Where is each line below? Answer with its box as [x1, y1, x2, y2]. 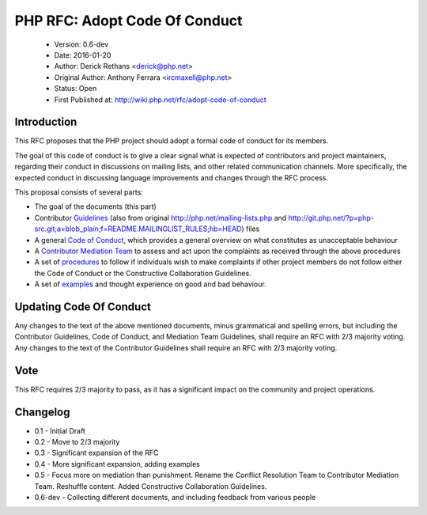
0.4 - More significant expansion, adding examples [34, 459, 201, 468]
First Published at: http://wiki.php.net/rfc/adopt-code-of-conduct [54, 95, 266, 104]
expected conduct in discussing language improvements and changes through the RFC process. [14, 172, 328, 182]
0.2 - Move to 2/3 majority [34, 437, 120, 446]
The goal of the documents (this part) [34, 202, 157, 211]
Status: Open [54, 84, 97, 93]
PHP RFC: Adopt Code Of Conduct [14, 12, 243, 29]
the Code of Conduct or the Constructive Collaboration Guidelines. [34, 268, 252, 278]
